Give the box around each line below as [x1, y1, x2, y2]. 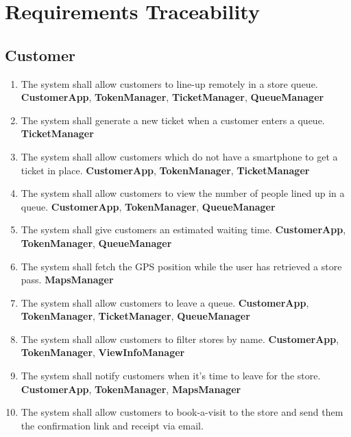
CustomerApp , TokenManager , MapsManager [21, 381, 241, 396]
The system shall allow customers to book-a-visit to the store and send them [21, 405, 343, 419]
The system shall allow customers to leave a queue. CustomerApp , [21, 295, 309, 309]
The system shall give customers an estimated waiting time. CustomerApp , [21, 222, 346, 237]
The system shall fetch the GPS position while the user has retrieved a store [21, 259, 342, 273]
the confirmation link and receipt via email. [21, 418, 204, 432]
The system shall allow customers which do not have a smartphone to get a [21, 149, 338, 163]
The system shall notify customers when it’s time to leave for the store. [21, 368, 321, 383]
